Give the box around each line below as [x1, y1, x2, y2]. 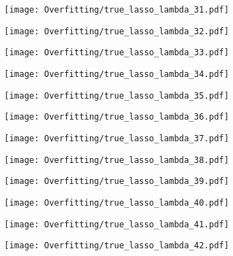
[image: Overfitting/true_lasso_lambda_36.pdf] [4, 112, 230, 122]
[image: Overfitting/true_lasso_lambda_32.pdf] [4, 26, 230, 36]
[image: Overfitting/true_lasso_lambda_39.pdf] [4, 176, 230, 187]
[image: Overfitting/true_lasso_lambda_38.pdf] [4, 155, 230, 165]
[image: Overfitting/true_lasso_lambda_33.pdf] [4, 48, 230, 58]
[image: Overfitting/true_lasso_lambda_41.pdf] [4, 219, 230, 229]
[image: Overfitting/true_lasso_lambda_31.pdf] [4, 5, 230, 15]
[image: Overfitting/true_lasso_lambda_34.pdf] [4, 69, 230, 79]
